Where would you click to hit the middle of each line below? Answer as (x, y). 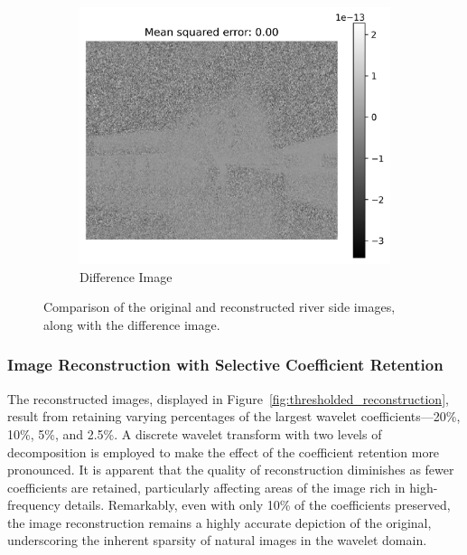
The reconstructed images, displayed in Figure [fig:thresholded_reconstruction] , (228, 398)
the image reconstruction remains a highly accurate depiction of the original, (219, 522)
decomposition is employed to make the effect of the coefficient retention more (224, 452)
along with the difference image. (132, 324)
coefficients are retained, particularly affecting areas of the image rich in (206, 487)
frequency (34, 505)
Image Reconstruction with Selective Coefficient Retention (225, 365)
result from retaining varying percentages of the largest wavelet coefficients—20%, (234, 416)
